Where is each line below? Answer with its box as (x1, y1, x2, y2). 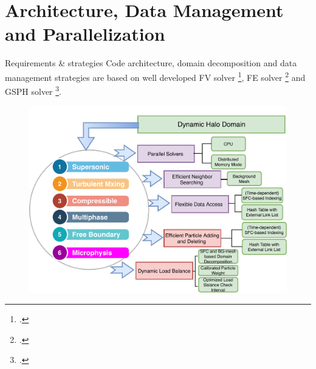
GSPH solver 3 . (5, 83, 61, 97)
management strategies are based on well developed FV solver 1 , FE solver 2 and (5, 69, 306, 83)
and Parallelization (5, 21, 165, 46)
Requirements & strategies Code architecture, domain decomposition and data (5, 57, 297, 69)
